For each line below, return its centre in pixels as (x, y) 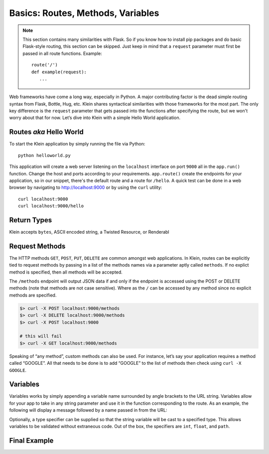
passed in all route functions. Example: (62, 53)
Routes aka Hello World (47, 132)
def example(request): (59, 72)
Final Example (31, 440)
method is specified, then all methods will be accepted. (66, 272)
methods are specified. (33, 295)
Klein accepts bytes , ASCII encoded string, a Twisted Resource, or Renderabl (89, 232)
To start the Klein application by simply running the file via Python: (77, 144)
